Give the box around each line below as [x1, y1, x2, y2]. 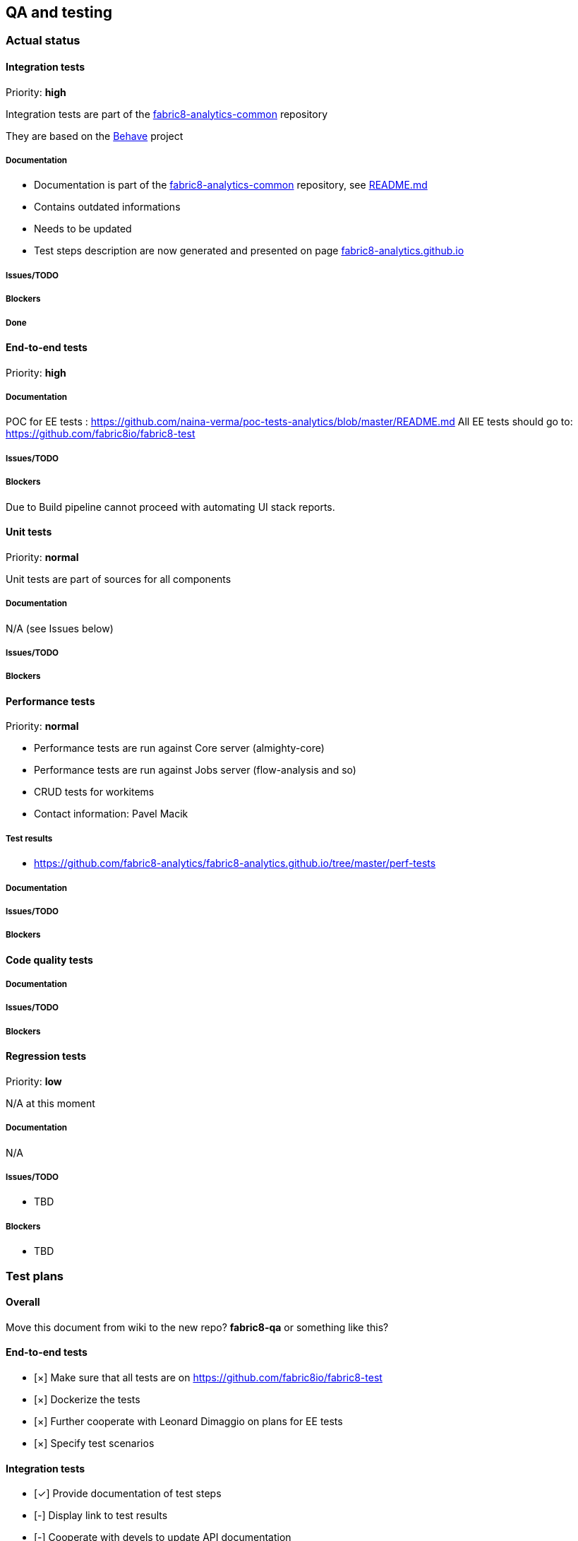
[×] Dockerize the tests [34, 1393, 140, 1405]
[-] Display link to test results [34, 1509, 168, 1522]
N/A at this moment [6, 1097, 95, 1109]
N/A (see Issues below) [6, 622, 114, 634]
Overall [6, 1296, 40, 1309]
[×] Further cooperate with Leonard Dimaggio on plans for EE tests [34, 1415, 343, 1427]
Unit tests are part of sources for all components [6, 572, 231, 585]
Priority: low [6, 1075, 62, 1087]
